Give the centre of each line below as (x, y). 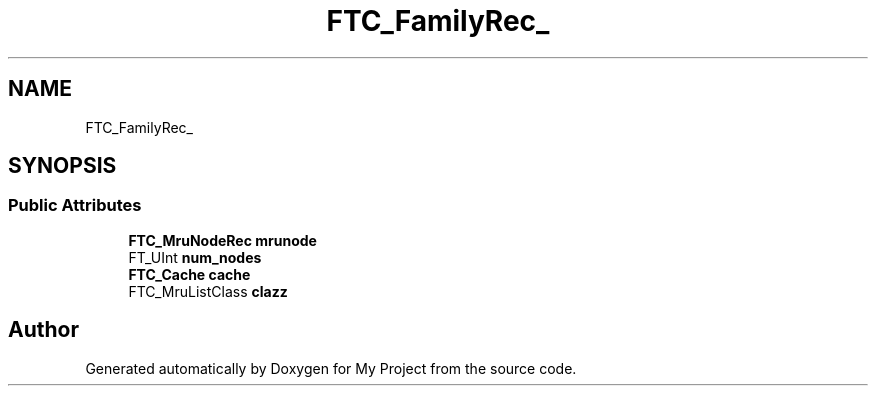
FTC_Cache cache (189, 274)
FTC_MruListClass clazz (208, 291)
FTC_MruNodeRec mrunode (222, 240)
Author (43, 330)
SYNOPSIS (62, 166)
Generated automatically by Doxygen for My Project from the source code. (331, 368)
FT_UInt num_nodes (195, 257)
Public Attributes (75, 205)
